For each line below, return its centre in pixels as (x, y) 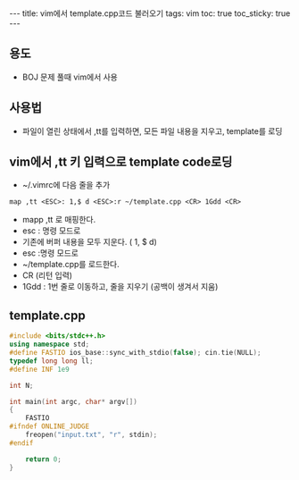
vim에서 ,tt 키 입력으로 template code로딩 (121, 162)
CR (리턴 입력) (47, 275)
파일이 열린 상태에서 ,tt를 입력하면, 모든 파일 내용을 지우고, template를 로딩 (152, 131)
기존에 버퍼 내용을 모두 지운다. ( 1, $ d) (90, 242)
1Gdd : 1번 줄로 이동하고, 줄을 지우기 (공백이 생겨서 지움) (120, 287)
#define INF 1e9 (39, 369)
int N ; (21, 385)
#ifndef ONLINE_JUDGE (50, 426)
